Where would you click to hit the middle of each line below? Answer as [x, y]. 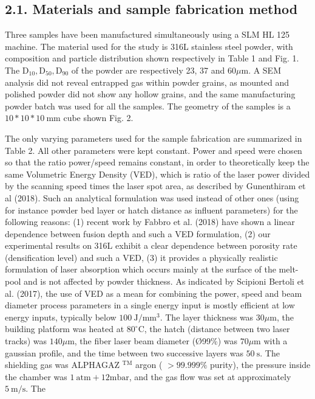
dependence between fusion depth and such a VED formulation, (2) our [138, 233]
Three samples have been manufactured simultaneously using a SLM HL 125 [147, 34]
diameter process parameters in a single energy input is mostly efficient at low [150, 305]
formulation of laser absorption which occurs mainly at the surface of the [141, 269]
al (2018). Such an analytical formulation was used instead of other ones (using [152, 197]
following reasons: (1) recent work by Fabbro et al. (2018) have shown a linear [150, 222]
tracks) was [26, 341]
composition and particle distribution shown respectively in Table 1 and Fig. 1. [152, 58]
